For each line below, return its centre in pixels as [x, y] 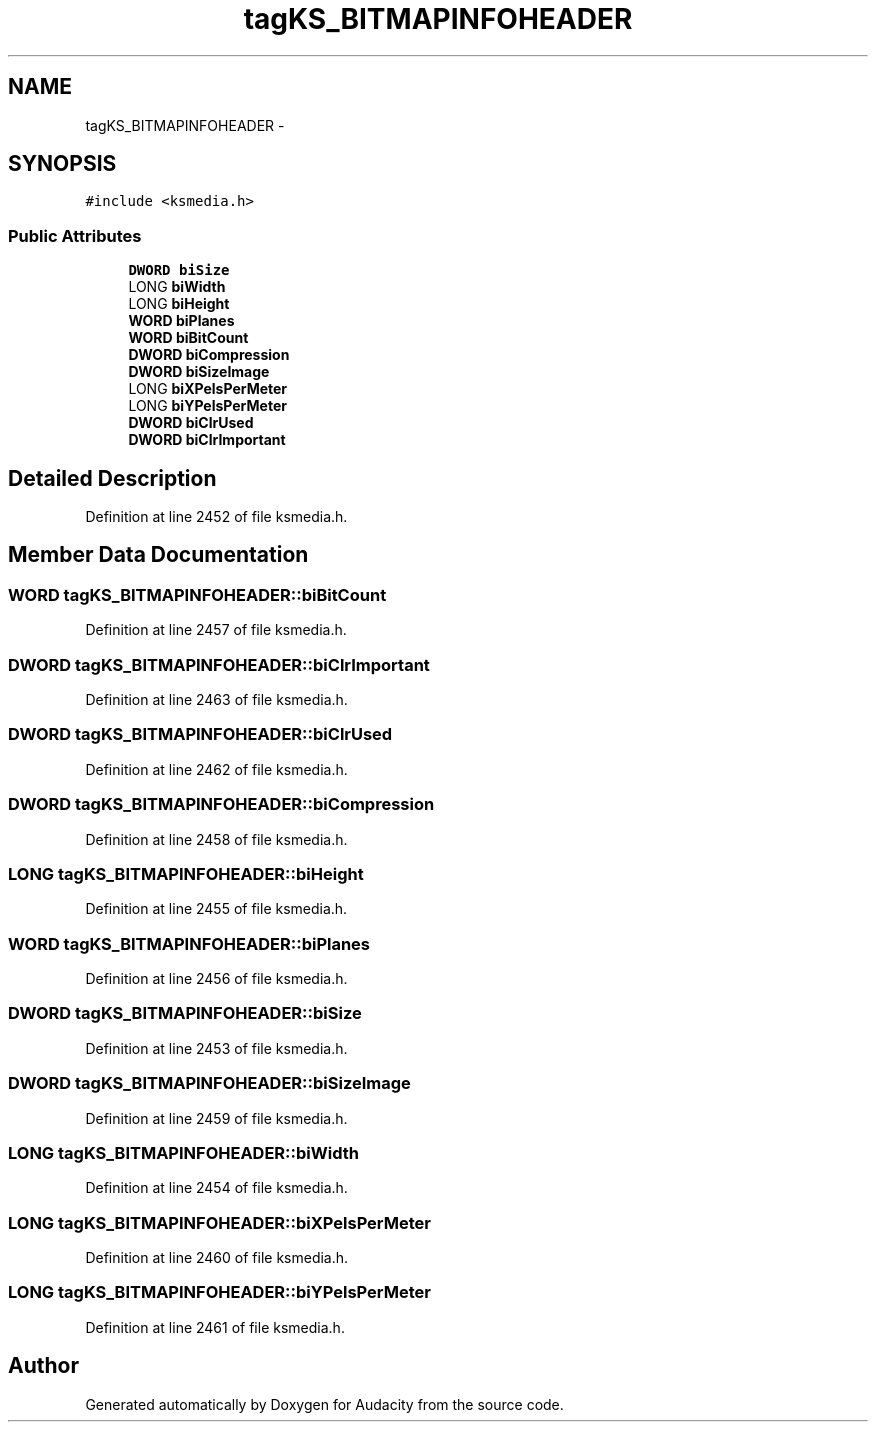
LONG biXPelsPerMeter [208, 389]
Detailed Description [112, 478]
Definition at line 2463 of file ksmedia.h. [216, 699]
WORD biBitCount [188, 338]
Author [43, 1366]
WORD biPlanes [181, 321]
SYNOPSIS [62, 164]
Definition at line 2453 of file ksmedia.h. [216, 1048]
